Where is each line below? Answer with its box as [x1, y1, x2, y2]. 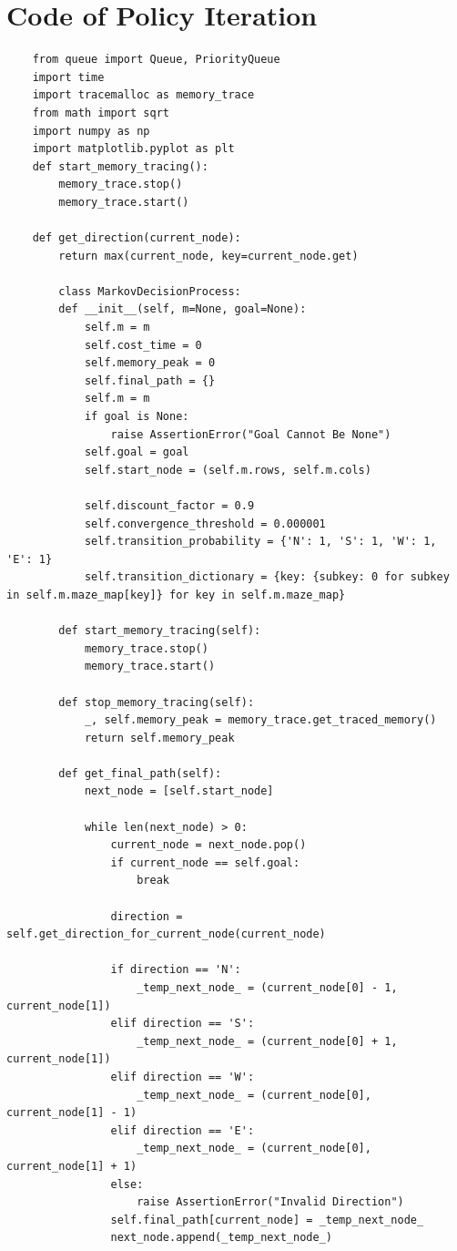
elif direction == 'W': [110, 1070, 255, 1083]
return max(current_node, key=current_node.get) [58, 249, 359, 262]
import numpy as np [32, 124, 150, 138]
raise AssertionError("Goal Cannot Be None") [110, 427, 391, 441]
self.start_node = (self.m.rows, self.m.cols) [84, 463, 371, 477]
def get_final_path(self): [58, 766, 222, 780]
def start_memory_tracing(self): [58, 624, 261, 638]
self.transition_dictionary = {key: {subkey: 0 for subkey [84, 570, 450, 584]
